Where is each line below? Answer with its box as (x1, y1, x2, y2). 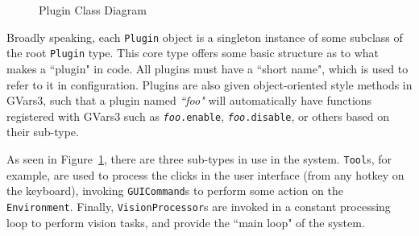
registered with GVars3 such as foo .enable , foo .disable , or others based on (6, 107, 390, 124)
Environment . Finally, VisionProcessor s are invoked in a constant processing (6, 197, 391, 214)
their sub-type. (6, 123, 79, 140)
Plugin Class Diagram (39, 2, 147, 18)
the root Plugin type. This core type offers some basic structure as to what (6, 44, 379, 61)
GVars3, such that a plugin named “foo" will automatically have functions (6, 92, 372, 109)
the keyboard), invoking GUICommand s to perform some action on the (6, 182, 343, 199)
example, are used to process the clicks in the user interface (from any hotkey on (6, 166, 404, 183)
